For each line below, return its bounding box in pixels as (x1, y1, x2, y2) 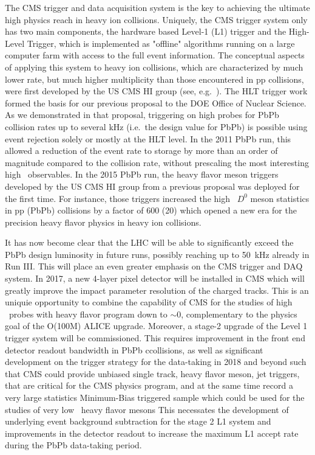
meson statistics (250, 192, 310, 204)
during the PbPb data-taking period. (5, 439, 142, 451)
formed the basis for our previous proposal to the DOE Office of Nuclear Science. (5, 96, 307, 109)
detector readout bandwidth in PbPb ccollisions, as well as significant (5, 343, 263, 356)
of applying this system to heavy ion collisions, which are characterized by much (5, 60, 303, 73)
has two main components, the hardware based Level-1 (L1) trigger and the (5, 25, 286, 38)
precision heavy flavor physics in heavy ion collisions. (5, 215, 202, 228)
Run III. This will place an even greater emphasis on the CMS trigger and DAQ (5, 260, 303, 273)
